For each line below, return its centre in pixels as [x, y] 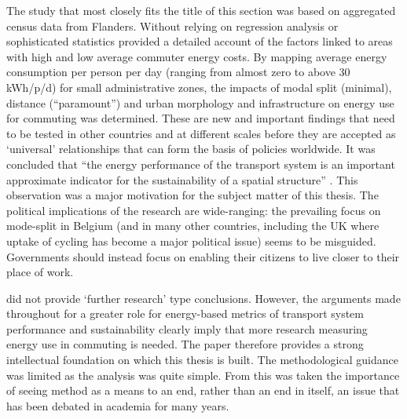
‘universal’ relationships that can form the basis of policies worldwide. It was [191, 149]
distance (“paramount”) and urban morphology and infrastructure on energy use [200, 102]
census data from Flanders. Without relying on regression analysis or [172, 26]
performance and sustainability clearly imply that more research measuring [187, 328]
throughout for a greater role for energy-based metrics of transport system [185, 313]
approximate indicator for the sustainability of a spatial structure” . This [182, 179]
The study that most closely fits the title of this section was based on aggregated [201, 10]
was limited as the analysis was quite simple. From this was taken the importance [203, 375]
